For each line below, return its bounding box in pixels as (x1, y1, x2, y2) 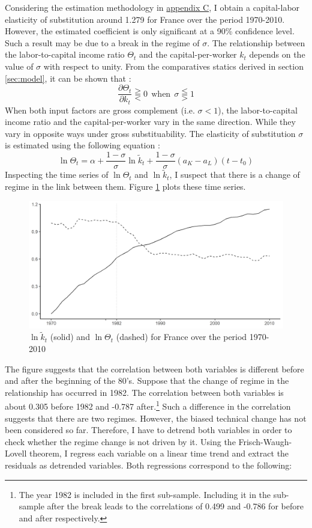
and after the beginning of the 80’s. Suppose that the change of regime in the (5, 374, 289, 387)
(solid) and (50, 330, 90, 343)
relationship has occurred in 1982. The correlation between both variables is (5, 386, 284, 398)
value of (5, 59, 34, 72)
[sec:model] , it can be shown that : (5, 71, 131, 84)
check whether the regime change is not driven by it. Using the (5, 435, 236, 448)
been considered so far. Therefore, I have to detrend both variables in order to (5, 423, 292, 436)
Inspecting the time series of (5, 168, 109, 181)
